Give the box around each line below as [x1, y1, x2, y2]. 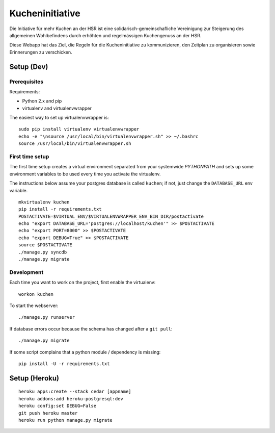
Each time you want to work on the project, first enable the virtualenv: [9, 279, 156, 286]
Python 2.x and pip [22, 98, 62, 104]
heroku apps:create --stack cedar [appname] [18, 389, 132, 395]
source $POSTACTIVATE [18, 242, 72, 248]
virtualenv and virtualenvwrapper [22, 105, 92, 111]
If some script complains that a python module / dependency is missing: [9, 349, 161, 355]
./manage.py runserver [18, 314, 75, 320]
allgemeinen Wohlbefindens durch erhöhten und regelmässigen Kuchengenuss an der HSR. [9, 32, 202, 38]
